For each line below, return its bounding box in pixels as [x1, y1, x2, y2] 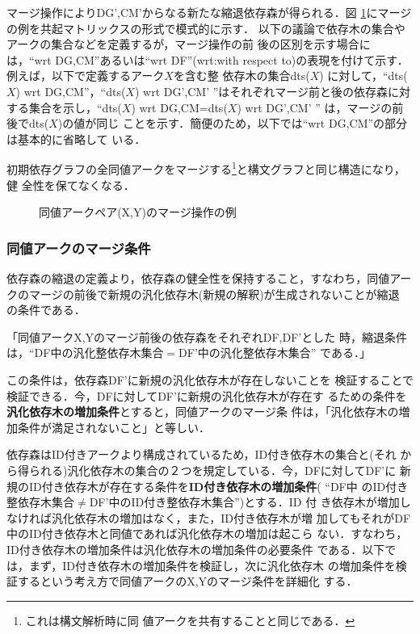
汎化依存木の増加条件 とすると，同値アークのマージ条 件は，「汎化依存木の [6, 403, 399, 420]
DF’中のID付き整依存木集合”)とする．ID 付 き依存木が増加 [89, 493, 400, 510]
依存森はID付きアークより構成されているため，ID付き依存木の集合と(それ [6, 446, 397, 463]
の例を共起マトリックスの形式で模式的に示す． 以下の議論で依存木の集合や [6, 19, 405, 36]
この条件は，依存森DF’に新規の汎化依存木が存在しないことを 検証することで [6, 371, 414, 388]
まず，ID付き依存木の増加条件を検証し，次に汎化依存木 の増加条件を [28, 556, 396, 573]
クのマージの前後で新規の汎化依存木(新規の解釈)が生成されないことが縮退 [6, 285, 400, 302]
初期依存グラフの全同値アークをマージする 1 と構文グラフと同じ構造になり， [6, 158, 405, 177]
